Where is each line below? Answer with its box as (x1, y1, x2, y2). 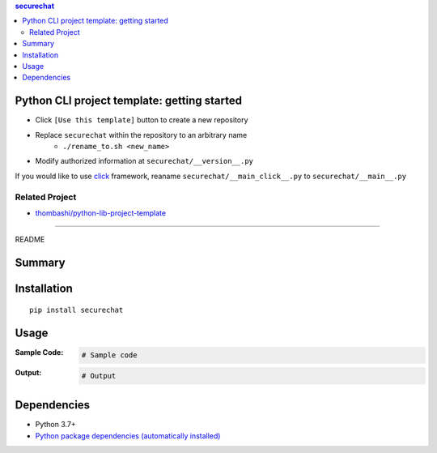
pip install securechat (29, 305, 124, 314)
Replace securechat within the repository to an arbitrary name (35, 130, 248, 139)
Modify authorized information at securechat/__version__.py (35, 156, 254, 166)
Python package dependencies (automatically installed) (35, 430, 221, 441)
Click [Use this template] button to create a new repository (35, 115, 248, 125)
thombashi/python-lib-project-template (35, 207, 166, 218)
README (15, 235, 45, 245)
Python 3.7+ (35, 420, 76, 429)
